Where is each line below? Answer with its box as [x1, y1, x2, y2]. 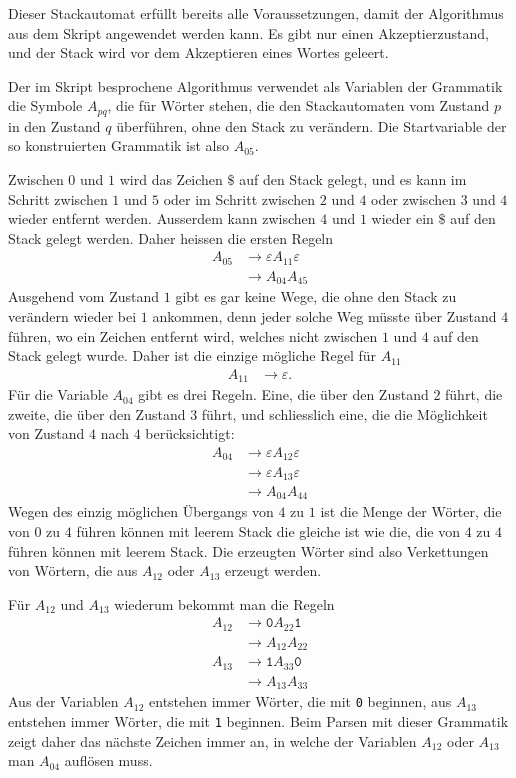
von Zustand [8, 423, 85, 444]
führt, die [445, 384, 503, 405]
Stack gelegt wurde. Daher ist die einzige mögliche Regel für [8, 345, 377, 366]
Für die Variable [8, 384, 108, 405]
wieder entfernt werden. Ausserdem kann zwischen [8, 208, 316, 229]
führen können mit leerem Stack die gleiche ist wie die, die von [76, 521, 461, 542]
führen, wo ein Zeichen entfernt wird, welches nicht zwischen [8, 325, 378, 346]
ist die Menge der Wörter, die [320, 501, 502, 522]
